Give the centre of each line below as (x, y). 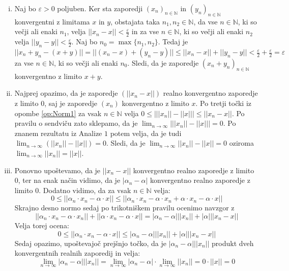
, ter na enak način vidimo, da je (69, 180)
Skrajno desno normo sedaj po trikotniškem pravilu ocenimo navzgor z (124, 208)
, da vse (206, 21)
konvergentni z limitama (52, 21)
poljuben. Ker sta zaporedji (100, 8)
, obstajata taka (135, 21)
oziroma (241, 143)
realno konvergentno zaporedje (210, 93)
